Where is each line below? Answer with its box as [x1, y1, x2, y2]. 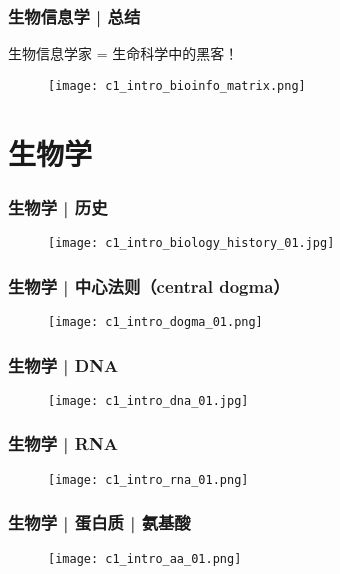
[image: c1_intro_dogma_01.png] [48, 314, 263, 329]
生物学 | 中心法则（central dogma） [8, 273, 290, 298]
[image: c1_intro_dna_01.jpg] [48, 393, 249, 408]
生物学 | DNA [8, 352, 119, 377]
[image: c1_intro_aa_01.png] [48, 551, 242, 566]
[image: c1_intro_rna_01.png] [48, 472, 249, 487]
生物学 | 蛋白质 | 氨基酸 [8, 510, 191, 535]
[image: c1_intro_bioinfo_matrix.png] [48, 78, 306, 93]
